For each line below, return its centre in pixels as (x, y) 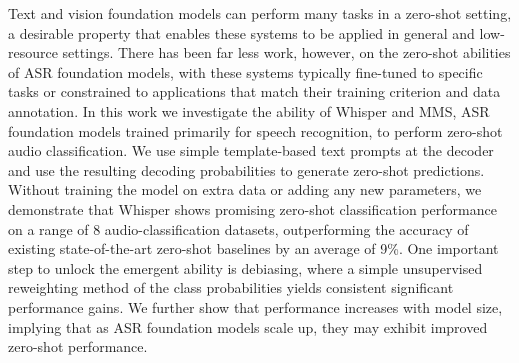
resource (33, 52)
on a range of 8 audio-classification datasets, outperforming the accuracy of (238, 228)
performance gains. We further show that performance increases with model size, (255, 306)
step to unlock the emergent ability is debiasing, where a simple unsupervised (245, 267)
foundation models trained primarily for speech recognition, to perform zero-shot (255, 130)
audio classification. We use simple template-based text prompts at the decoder (251, 150)
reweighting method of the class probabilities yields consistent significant (231, 287)
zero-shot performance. (78, 346)
